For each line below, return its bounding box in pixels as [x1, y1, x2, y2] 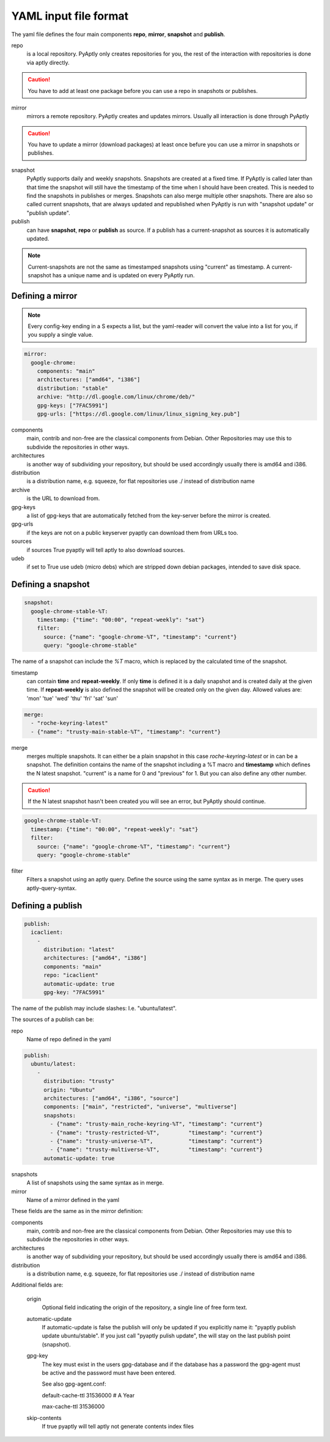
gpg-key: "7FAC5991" [43, 988, 105, 996]
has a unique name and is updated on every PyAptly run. [52, 272, 195, 279]
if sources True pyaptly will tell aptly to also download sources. [26, 546, 185, 553]
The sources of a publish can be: [11, 1016, 95, 1023]
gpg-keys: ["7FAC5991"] [37, 402, 108, 409]
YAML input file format [11, 9, 128, 23]
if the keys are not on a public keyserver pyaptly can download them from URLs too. [26, 529, 238, 536]
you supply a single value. [28, 331, 94, 338]
